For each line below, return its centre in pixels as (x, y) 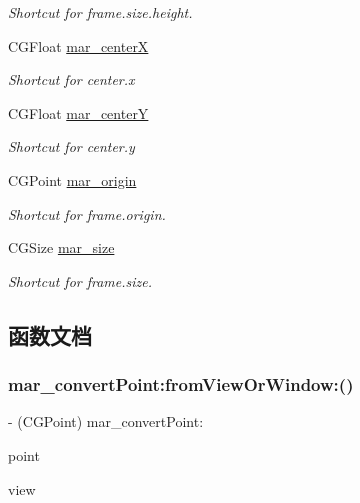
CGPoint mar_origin (72, 179)
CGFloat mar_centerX (78, 45)
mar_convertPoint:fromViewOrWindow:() (181, 384)
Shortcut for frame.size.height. (100, 12)
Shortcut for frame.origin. (87, 213)
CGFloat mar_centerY (78, 112)
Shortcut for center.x (71, 79)
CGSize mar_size (61, 247)
